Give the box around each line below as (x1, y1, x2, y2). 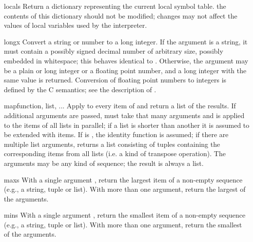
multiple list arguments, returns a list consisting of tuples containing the (4, 139, 220, 149)
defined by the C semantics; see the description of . (4, 84, 156, 94)
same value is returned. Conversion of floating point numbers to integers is (4, 75, 227, 85)
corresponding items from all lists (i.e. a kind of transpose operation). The (4, 148, 226, 159)
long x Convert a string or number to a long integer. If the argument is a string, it (4, 36, 248, 46)
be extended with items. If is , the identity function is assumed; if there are (4, 129, 229, 140)
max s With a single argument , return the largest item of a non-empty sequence (4, 174, 243, 184)
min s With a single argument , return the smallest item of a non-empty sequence (4, 210, 246, 220)
